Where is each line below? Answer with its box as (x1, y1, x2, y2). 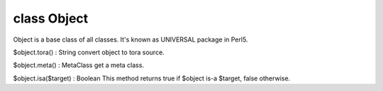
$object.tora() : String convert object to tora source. (13, 48, 165, 56)
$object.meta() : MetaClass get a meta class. (13, 61, 145, 70)
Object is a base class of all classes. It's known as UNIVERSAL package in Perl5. (13, 35, 248, 44)
